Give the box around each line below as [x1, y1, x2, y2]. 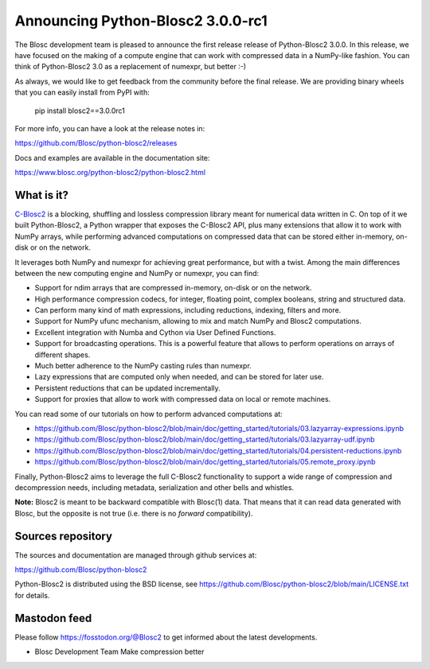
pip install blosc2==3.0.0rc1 [34, 106, 125, 115]
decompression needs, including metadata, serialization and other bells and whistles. [14, 482, 295, 492]
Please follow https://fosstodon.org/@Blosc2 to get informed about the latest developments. [14, 632, 318, 642]
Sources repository [14, 529, 113, 543]
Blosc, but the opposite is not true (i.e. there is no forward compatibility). [14, 508, 253, 518]
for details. [14, 590, 50, 600]
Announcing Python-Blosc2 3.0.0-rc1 [14, 12, 268, 29]
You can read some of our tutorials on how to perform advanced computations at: [14, 409, 283, 418]
